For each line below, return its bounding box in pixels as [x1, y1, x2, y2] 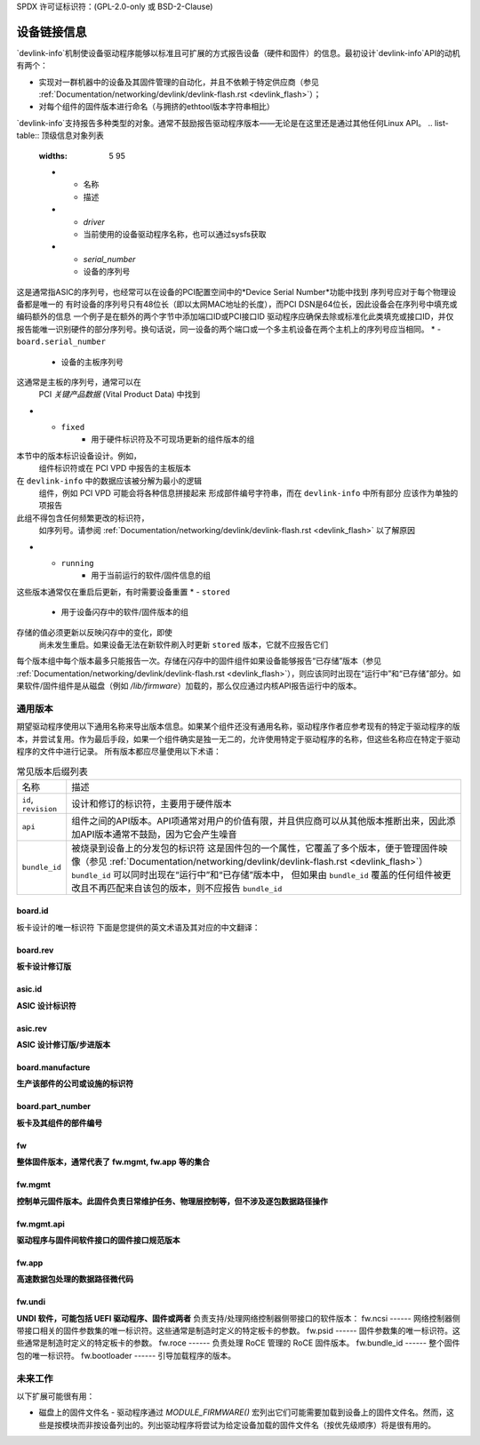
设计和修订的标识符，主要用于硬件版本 [71, 798, 232, 810]
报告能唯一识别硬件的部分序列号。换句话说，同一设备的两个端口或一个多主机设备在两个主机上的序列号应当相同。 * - [16, 323, 442, 334]
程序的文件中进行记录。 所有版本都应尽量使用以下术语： [16, 746, 221, 757]
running [60, 558, 95, 568]
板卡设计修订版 [16, 961, 71, 972]
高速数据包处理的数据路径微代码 [16, 1273, 133, 1284]
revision [21, 804, 58, 813]
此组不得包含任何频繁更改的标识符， [16, 512, 149, 523]
